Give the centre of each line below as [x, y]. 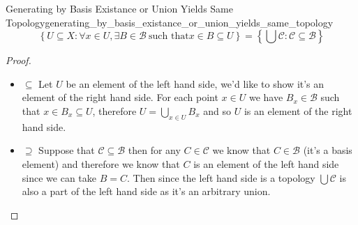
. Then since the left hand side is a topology [221, 177]
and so [217, 110]
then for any [154, 150]
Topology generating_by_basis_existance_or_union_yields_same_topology [170, 22]
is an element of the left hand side [266, 163]
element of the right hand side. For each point [120, 97]
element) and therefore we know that [101, 163]
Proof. [18, 60]
